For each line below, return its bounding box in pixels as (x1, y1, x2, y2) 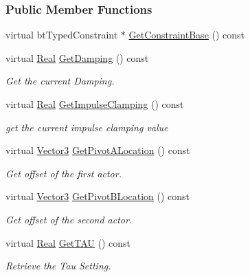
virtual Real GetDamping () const (5, 50, 149, 65)
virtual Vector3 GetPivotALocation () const (5, 143, 190, 157)
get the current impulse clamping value (5, 120, 168, 134)
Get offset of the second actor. (5, 212, 133, 226)
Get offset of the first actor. (5, 166, 122, 180)
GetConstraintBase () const (128, 27, 245, 42)
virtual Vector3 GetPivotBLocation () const (5, 189, 190, 203)
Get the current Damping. (5, 74, 115, 88)
